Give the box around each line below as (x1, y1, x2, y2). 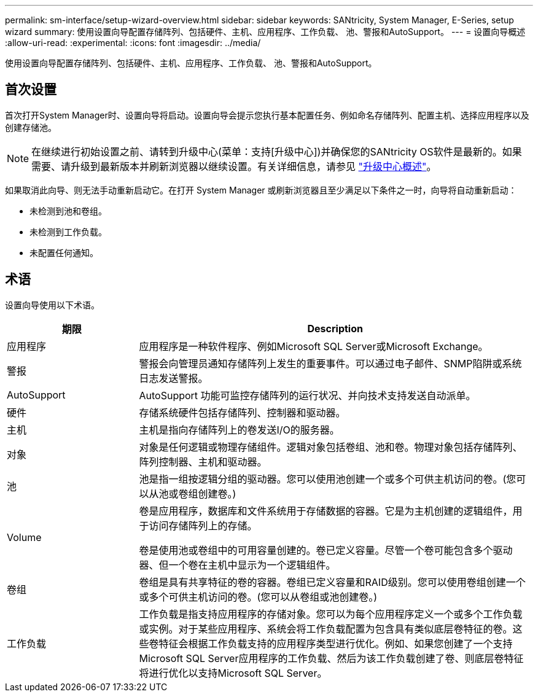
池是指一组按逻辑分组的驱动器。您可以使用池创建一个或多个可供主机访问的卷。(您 (139, 472, 517, 485)
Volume (7, 531, 42, 543)
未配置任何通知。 (29, 247, 98, 258)
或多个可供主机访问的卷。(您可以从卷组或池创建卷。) (139, 590, 378, 603)
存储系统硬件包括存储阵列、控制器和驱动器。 (139, 406, 346, 419)
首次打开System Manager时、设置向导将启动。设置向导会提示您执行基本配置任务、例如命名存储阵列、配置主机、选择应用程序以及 (5, 109, 529, 120)
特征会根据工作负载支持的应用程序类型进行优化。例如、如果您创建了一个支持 (158, 637, 513, 650)
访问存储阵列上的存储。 (149, 519, 257, 532)
